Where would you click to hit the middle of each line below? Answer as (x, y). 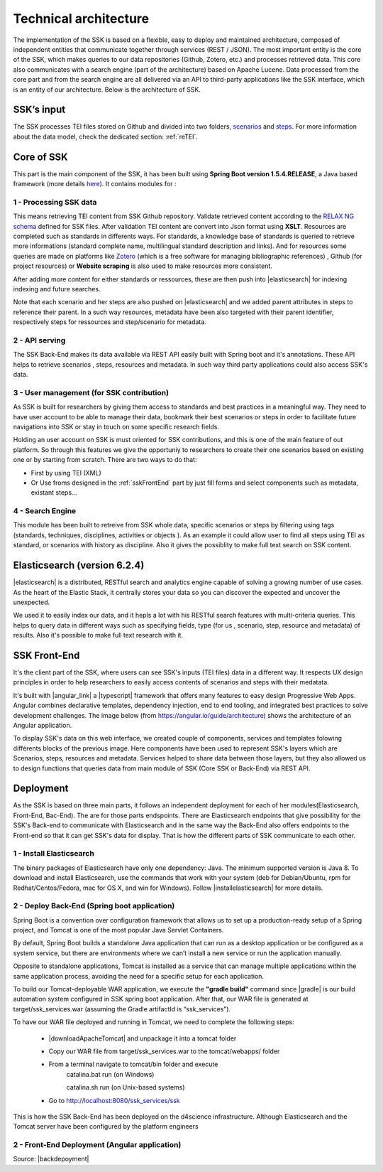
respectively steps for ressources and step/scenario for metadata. (110, 322)
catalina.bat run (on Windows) (110, 1074)
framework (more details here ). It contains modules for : (95, 184)
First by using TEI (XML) (66, 473)
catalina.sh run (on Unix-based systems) (126, 1087)
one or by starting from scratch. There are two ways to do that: (105, 460)
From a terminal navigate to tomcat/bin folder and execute (133, 1064)
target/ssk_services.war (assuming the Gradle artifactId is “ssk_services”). (122, 1009)
